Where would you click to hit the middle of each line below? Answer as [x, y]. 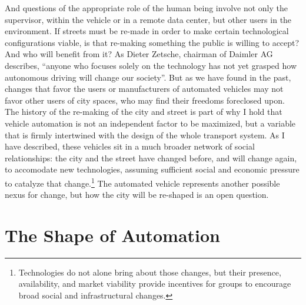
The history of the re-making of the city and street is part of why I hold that [144, 112]
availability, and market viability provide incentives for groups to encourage [155, 284]
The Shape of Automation [112, 235]
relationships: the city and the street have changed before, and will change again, [151, 158]
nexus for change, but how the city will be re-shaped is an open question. [137, 195]
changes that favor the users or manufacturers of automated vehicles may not [144, 89]
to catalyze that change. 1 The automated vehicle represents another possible [142, 182]
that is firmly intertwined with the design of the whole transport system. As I [145, 135]
